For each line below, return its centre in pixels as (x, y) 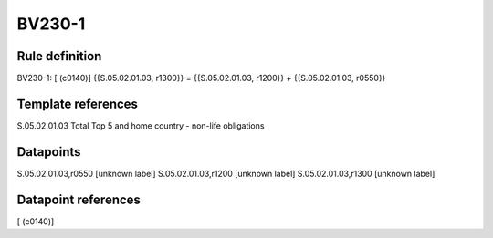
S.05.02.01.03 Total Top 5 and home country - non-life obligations (141, 125)
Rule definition (59, 56)
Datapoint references (79, 199)
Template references (78, 103)
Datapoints (49, 152)
